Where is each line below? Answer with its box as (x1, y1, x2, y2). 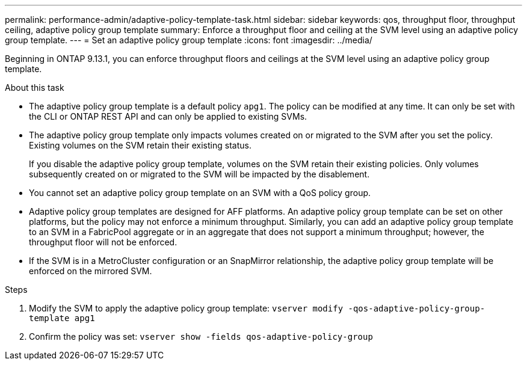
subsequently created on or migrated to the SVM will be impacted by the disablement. (29, 169, 370, 179)
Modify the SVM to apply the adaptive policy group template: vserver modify (29, 303, 344, 313)
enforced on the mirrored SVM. (29, 266, 152, 276)
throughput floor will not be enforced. (29, 237, 177, 247)
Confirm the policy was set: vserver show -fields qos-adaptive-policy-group (29, 331, 373, 342)
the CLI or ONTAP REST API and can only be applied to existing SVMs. (29, 111, 307, 121)
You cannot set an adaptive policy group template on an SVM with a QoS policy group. (29, 188, 371, 198)
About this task (5, 82, 64, 93)
